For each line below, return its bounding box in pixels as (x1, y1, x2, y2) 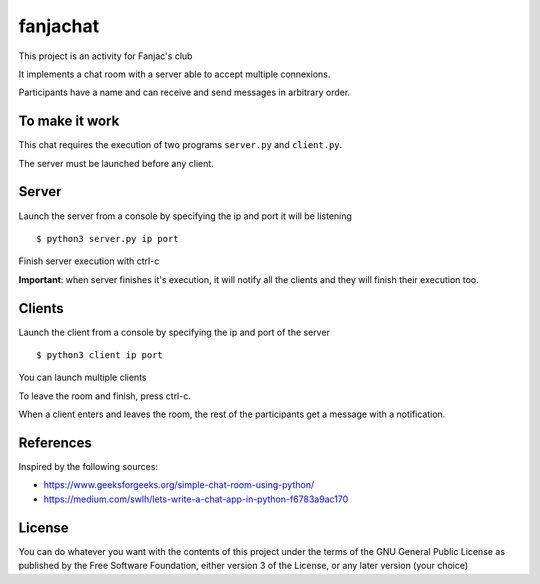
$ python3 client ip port (36, 350, 164, 360)
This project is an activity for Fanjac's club (18, 50, 193, 62)
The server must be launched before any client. (18, 157, 214, 169)
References (18, 434, 92, 451)
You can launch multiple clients (18, 371, 147, 384)
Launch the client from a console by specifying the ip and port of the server (18, 326, 330, 338)
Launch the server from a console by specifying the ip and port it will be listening (18, 210, 352, 222)
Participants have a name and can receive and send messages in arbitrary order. (18, 86, 351, 99)
